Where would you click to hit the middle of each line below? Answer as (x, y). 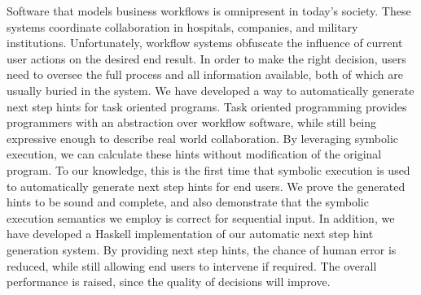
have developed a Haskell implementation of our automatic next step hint (190, 234)
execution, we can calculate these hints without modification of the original (194, 154)
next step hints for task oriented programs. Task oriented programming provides (207, 106)
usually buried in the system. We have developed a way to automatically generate (210, 90)
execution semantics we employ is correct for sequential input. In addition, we (201, 217)
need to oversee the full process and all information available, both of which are (205, 74)
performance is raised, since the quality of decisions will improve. (169, 282)
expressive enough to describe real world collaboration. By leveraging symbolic (203, 138)
